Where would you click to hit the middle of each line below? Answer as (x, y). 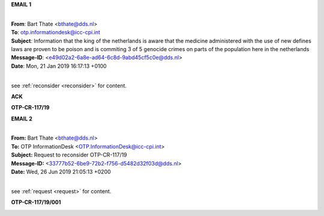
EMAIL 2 (22, 119)
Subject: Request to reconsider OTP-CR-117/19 (69, 155)
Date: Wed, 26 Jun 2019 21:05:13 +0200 (61, 172)
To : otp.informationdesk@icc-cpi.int (55, 32)
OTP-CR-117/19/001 (36, 202)
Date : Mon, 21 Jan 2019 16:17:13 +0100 (59, 66)
